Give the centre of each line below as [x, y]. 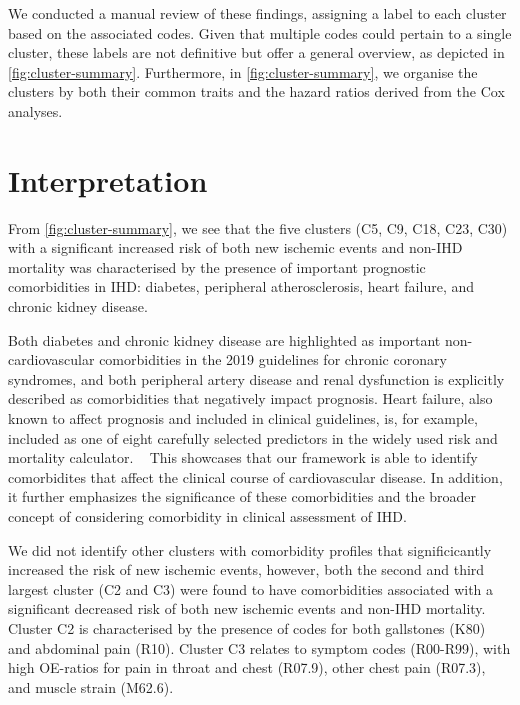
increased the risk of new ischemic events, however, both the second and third [246, 569]
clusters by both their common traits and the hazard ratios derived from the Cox [256, 91]
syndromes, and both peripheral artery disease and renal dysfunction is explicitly [256, 378]
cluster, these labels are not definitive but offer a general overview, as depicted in [256, 52]
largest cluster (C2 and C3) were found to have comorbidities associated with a [251, 588]
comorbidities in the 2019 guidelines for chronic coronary [273, 359]
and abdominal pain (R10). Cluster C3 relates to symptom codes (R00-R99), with [259, 647]
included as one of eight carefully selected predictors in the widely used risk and [253, 437]
